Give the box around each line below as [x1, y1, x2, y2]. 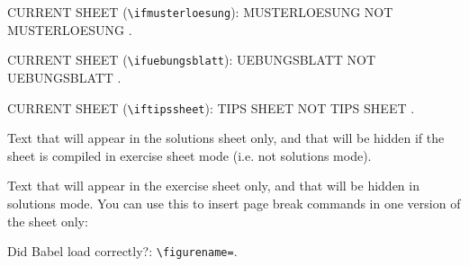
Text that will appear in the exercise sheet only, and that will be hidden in [7, 176, 419, 195]
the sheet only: [7, 211, 88, 230]
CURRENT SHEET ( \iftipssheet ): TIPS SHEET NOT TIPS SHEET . [7, 98, 415, 117]
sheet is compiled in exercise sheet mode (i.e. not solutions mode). [7, 146, 372, 164]
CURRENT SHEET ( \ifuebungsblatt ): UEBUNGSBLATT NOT [7, 50, 376, 69]
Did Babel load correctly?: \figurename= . [7, 242, 238, 261]
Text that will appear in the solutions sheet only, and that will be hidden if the [7, 129, 445, 147]
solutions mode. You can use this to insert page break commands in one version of [7, 193, 461, 212]
